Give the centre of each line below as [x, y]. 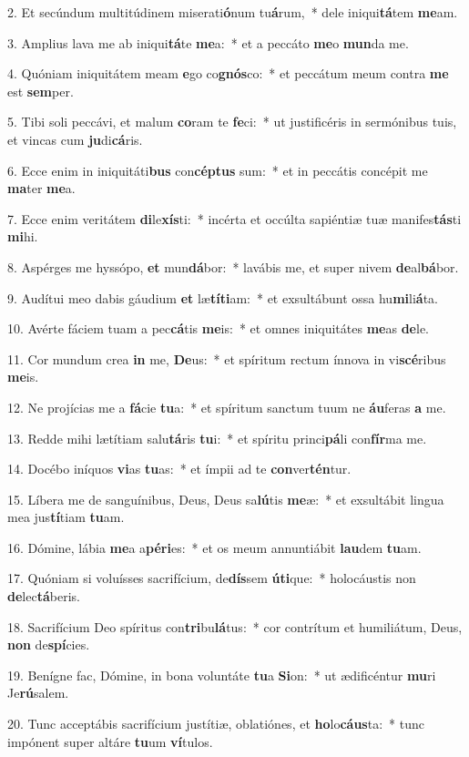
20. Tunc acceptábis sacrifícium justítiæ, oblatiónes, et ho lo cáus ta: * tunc [216, 724]
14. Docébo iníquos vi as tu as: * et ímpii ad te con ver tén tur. [179, 469]
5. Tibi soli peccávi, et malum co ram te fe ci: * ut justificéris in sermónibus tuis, [232, 122]
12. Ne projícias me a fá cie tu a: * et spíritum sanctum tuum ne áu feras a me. [227, 407]
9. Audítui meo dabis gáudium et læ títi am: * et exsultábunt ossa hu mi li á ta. [223, 297]
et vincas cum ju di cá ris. [75, 139]
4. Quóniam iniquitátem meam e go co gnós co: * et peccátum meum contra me [228, 73]
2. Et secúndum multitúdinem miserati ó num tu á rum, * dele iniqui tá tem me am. [233, 12]
